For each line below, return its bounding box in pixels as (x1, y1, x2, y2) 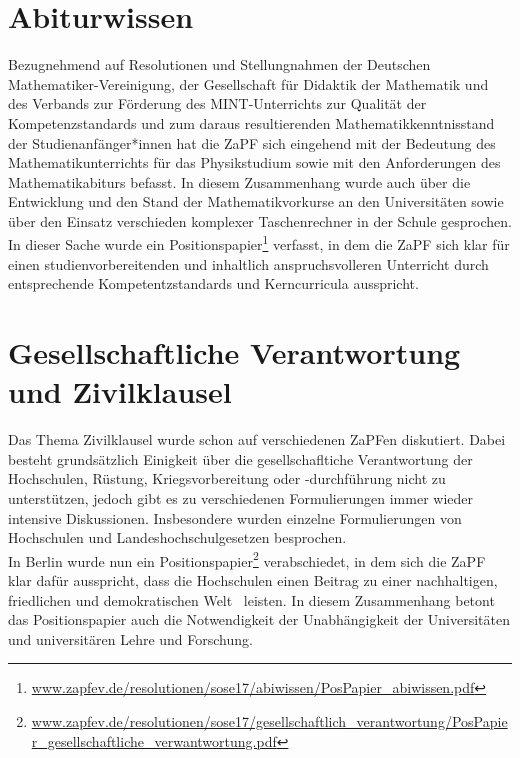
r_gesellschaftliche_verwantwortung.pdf (31, 730, 277, 751)
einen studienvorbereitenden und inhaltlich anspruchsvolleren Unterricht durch (8, 253, 489, 274)
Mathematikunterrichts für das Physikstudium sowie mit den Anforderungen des (8, 152, 501, 173)
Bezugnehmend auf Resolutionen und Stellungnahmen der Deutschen (8, 54, 431, 75)
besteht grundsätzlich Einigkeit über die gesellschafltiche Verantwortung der (8, 448, 473, 469)
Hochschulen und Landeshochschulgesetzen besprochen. (8, 527, 347, 548)
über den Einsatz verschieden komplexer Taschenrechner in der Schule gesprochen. (8, 210, 512, 231)
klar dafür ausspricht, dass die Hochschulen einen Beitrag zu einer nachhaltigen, (8, 570, 498, 591)
